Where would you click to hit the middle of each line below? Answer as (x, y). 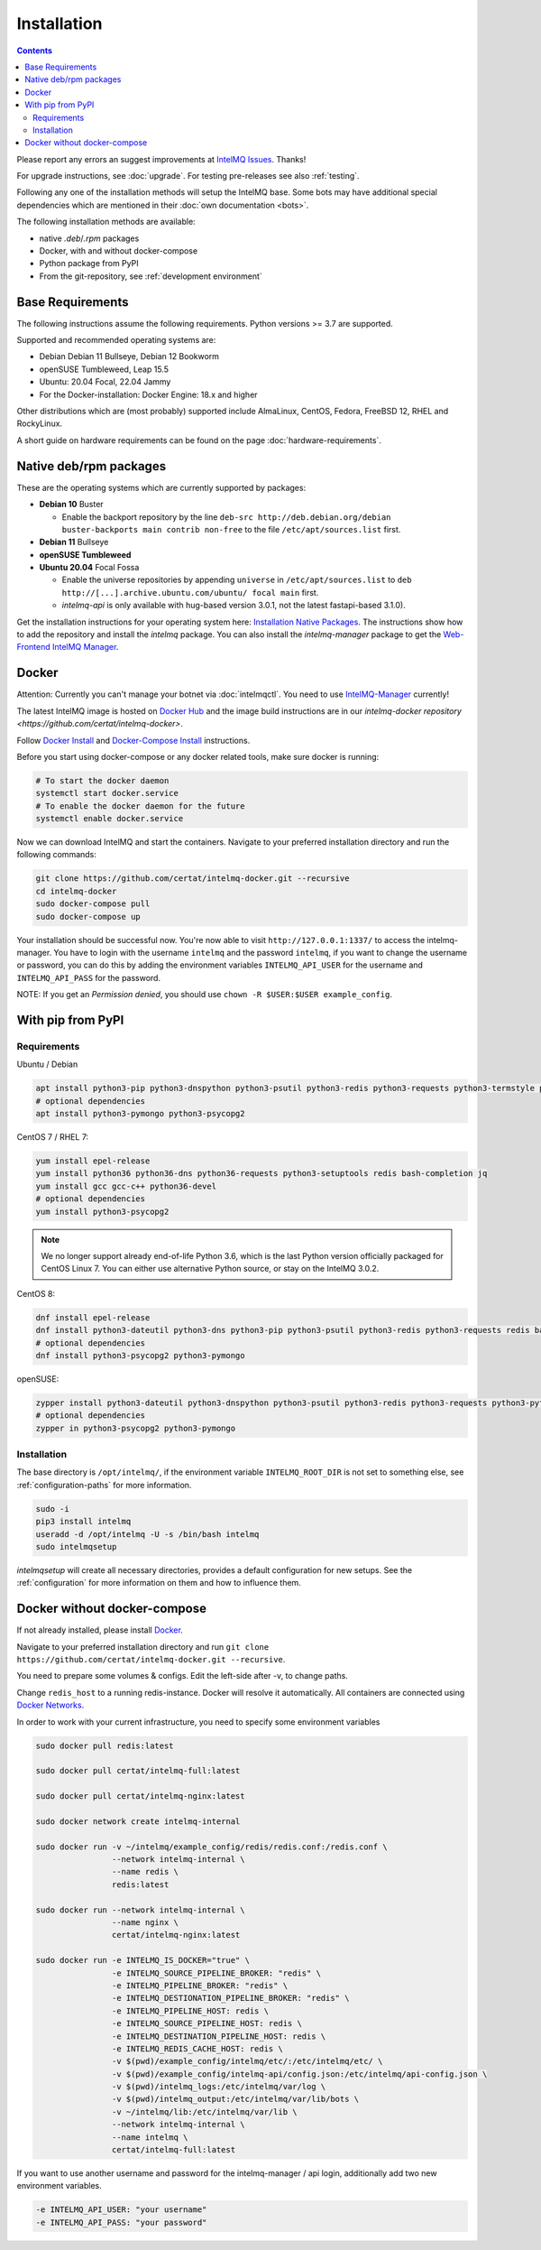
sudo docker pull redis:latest (105, 1745)
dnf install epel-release (93, 1317)
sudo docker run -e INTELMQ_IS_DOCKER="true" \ (142, 1960)
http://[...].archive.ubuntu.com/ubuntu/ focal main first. (190, 592)
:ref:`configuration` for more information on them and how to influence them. (159, 1583)
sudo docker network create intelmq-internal (138, 1821)
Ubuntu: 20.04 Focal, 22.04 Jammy (105, 382)
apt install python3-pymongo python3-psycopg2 (140, 1114)
